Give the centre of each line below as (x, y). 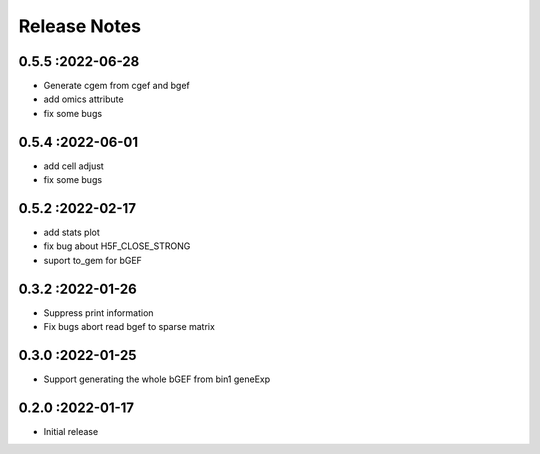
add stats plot (71, 232)
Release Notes (80, 26)
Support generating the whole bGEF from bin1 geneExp (157, 379)
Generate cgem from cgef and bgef (116, 86)
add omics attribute (83, 99)
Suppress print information (98, 312)
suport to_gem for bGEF (92, 260)
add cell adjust (73, 166)
